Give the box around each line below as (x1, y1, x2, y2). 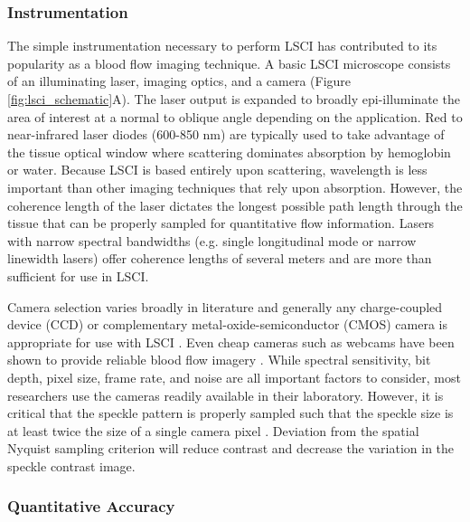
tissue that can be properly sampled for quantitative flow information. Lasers (7, 214, 435, 233)
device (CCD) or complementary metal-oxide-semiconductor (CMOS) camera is (7, 315, 447, 334)
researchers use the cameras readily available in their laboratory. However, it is (7, 385, 444, 404)
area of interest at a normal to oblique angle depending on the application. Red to (7, 107, 463, 126)
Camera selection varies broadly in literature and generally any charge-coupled (7, 297, 443, 316)
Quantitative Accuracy (7, 495, 175, 517)
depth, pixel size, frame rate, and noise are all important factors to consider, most (7, 367, 461, 386)
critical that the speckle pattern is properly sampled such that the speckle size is (7, 403, 454, 422)
